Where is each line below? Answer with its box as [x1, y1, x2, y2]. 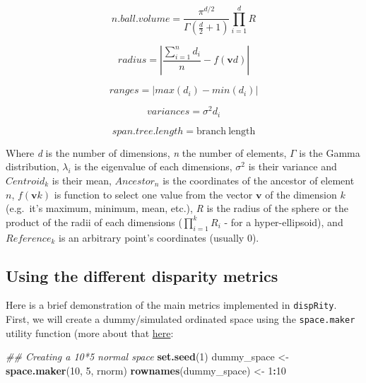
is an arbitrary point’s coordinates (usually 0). [58, 230, 259, 244]
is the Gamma [299, 145, 360, 160]
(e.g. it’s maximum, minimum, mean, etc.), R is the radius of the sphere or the [6, 201, 349, 216]
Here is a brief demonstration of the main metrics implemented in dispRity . [6, 297, 337, 312]
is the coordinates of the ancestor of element [163, 172, 355, 187]
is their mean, [52, 172, 112, 187]
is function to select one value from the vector [54, 187, 253, 201]
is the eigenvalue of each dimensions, [74, 159, 232, 174]
